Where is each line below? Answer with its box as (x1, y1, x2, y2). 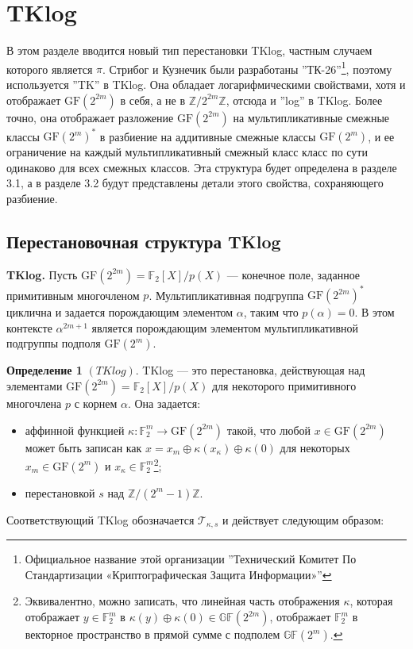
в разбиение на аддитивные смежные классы (99, 128, 316, 144)
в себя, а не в (120, 91, 186, 108)
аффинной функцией (25, 421, 125, 438)
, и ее (368, 128, 395, 144)
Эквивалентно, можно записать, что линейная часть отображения (25, 593, 340, 609)
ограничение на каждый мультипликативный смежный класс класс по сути (6, 144, 368, 160)
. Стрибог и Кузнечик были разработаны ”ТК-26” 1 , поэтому (102, 58, 392, 77)
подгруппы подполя (6, 335, 101, 351)
